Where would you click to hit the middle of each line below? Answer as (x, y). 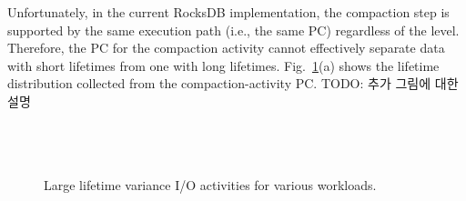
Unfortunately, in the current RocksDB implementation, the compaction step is (228, 12)
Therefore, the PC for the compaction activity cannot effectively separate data (226, 48)
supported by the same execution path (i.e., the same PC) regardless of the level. (233, 30)
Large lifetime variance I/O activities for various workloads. (210, 185)
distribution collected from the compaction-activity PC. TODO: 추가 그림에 (219, 83)
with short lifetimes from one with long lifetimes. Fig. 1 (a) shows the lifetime (223, 65)
